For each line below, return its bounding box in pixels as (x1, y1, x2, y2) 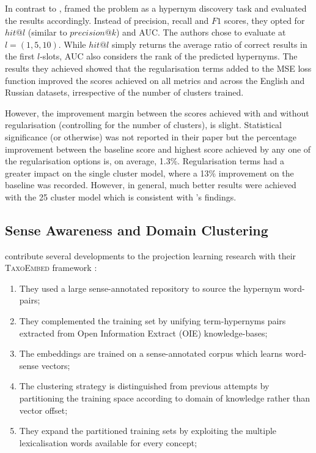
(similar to (28, 26, 67, 39)
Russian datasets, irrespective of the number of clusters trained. (5, 86, 244, 99)
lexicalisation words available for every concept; (19, 436, 197, 449)
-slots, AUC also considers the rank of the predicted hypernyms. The (40, 50, 298, 63)
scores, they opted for (224, 13, 305, 26)
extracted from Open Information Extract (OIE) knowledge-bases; (19, 326, 268, 339)
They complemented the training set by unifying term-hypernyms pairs (19, 314, 286, 327)
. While (58, 37, 86, 50)
